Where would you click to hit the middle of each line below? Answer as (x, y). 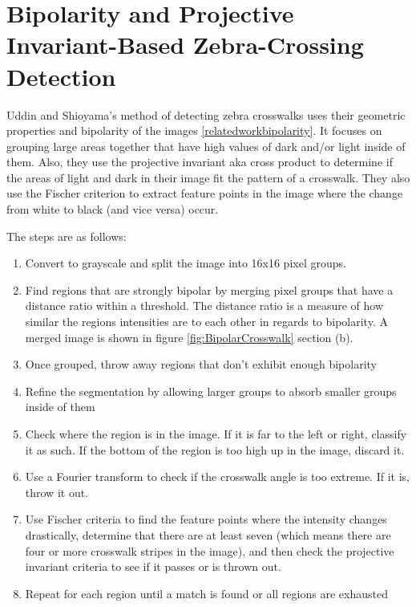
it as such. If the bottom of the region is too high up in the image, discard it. (215, 449)
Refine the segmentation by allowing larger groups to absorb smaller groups (211, 391)
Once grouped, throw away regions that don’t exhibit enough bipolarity (201, 364)
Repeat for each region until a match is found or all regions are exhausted (206, 593)
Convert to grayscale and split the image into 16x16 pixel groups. (186, 263)
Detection (61, 76)
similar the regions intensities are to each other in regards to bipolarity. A (206, 322)
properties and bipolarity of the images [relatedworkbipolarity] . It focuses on (194, 130)
